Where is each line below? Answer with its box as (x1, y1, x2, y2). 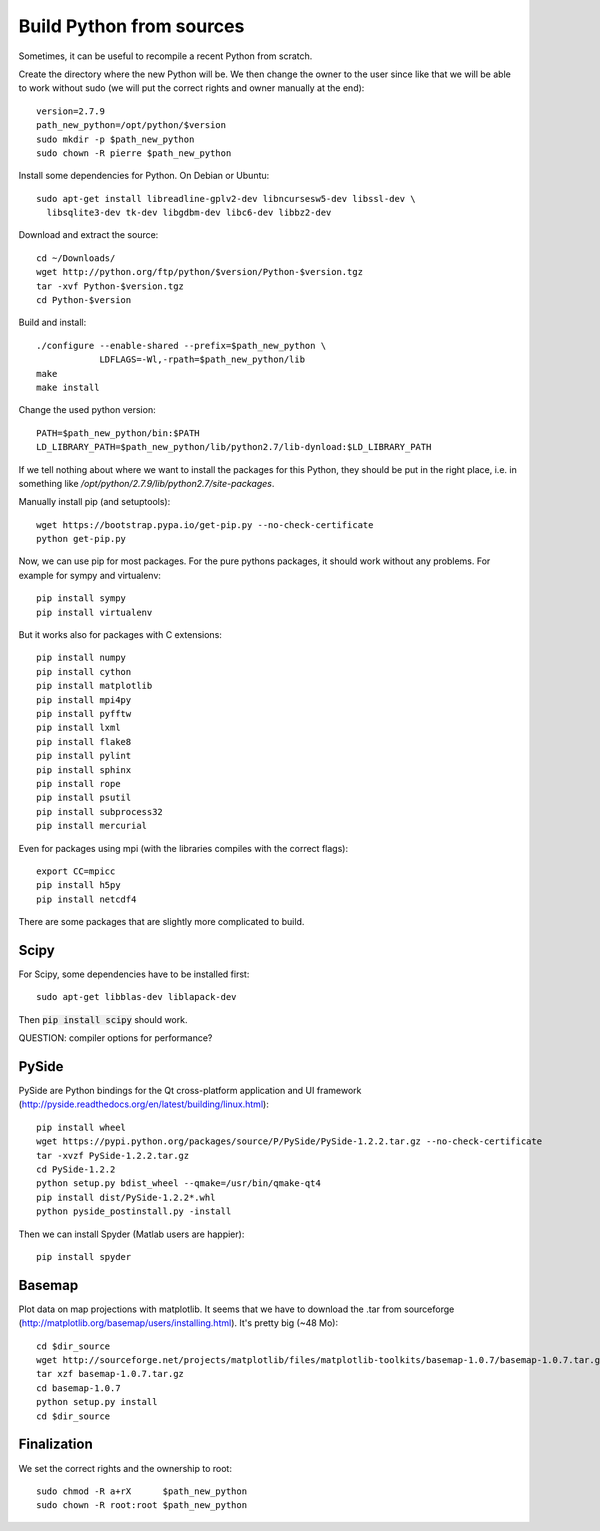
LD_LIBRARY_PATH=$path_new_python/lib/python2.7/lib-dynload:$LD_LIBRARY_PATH (36, 441, 432, 453)
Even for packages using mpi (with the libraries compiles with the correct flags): (18, 842, 349, 854)
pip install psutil (36, 792, 132, 804)
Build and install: (18, 316, 87, 329)
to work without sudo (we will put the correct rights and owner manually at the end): (18, 82, 365, 94)
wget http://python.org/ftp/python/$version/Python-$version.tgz (36, 266, 364, 278)
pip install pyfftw (36, 708, 132, 719)
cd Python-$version (36, 295, 132, 306)
